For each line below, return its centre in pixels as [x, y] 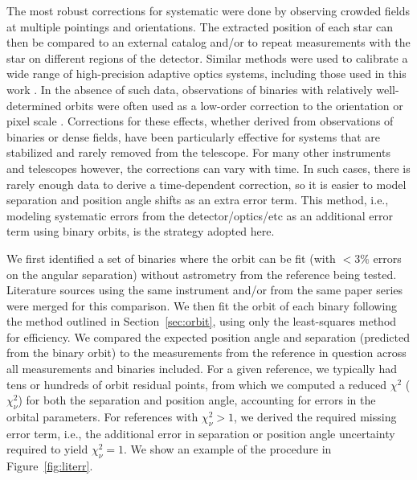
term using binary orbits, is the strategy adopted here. [141, 231]
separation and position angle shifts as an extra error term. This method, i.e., [198, 200]
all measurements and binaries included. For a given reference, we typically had [202, 369]
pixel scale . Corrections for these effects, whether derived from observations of [200, 121]
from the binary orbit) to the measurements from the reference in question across [206, 353]
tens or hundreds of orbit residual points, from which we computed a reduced [197, 384]
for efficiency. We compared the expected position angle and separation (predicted [208, 336]
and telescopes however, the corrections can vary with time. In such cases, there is [208, 168]
